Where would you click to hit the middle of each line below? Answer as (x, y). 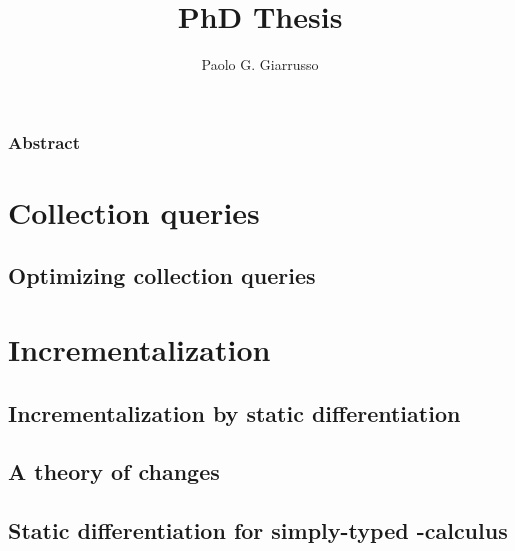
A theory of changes (114, 471)
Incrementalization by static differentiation (234, 412)
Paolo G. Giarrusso (260, 64)
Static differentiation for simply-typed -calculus (258, 530)
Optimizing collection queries (162, 275)
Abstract (44, 141)
